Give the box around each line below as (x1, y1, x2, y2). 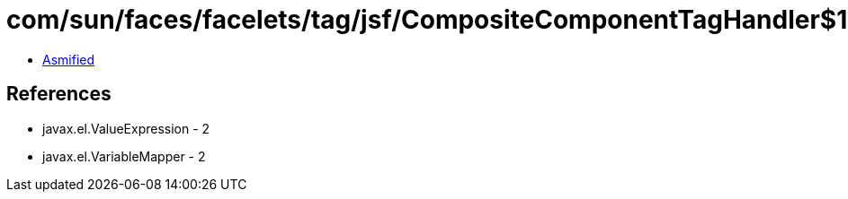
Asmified (42, 51, 95, 67)
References (6, 82, 112, 106)
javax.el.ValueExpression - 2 (42, 120, 210, 136)
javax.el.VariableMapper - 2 (42, 148, 206, 164)
